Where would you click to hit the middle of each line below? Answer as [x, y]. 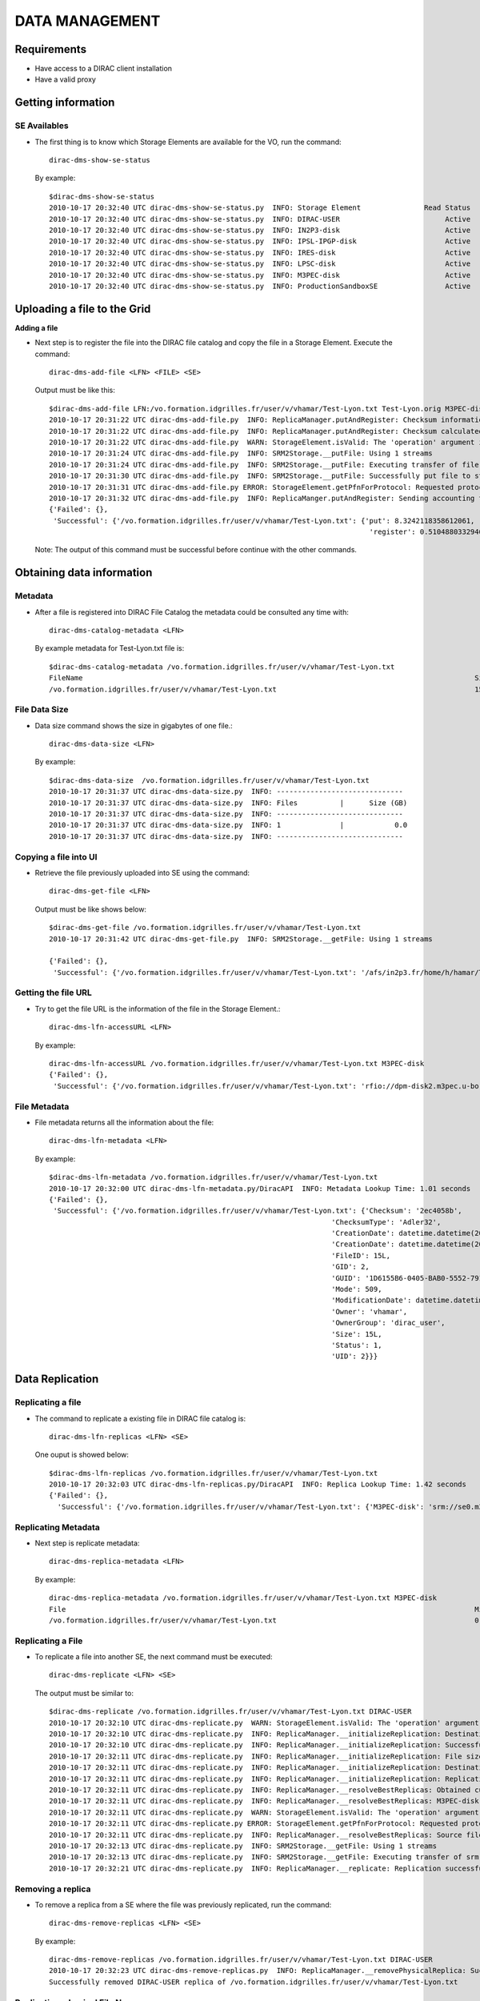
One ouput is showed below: [82, 1455]
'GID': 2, [350, 1267]
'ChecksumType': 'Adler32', [386, 1222]
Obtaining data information [84, 573]
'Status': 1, [356, 1345]
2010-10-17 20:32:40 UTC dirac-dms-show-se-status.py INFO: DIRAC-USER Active [260, 219]
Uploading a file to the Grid [83, 309]
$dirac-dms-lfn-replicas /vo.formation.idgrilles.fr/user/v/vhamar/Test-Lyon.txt [214, 1473]
